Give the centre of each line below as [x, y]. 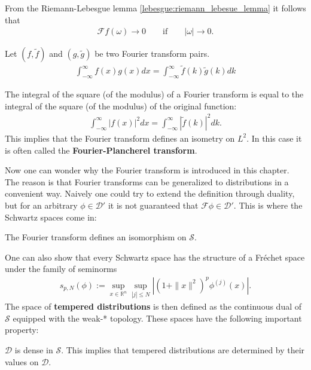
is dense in [34, 349]
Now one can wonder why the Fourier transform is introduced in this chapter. [147, 170]
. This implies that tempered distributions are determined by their [183, 349]
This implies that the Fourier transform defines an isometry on [120, 138]
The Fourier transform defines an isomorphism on [96, 237]
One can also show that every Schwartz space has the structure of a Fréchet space [155, 257]
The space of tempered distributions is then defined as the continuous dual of [153, 306]
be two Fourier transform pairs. [152, 53]
